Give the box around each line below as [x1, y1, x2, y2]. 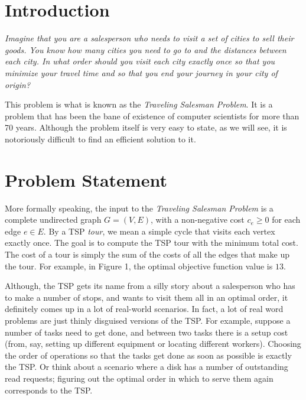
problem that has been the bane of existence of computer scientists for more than [5, 109, 300, 122]
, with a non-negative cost [150, 213, 245, 226]
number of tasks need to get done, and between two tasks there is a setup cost [5, 326, 288, 338]
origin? [5, 78, 31, 90]
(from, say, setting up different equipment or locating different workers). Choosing [5, 337, 301, 350]
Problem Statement [5, 167, 167, 191]
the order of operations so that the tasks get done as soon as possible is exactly [5, 349, 292, 361]
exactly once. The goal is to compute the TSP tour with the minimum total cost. [5, 236, 298, 249]
